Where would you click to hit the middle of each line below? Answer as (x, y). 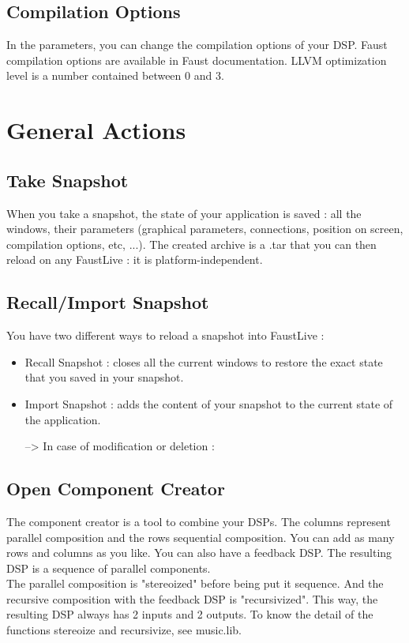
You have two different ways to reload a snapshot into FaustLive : (165, 335)
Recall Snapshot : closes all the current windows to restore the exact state (204, 361)
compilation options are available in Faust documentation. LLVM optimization (197, 60)
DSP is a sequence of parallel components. (109, 568)
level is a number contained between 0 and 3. (115, 75)
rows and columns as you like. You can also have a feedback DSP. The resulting (199, 553)
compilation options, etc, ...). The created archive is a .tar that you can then (191, 244)
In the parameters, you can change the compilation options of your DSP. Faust (197, 45)
